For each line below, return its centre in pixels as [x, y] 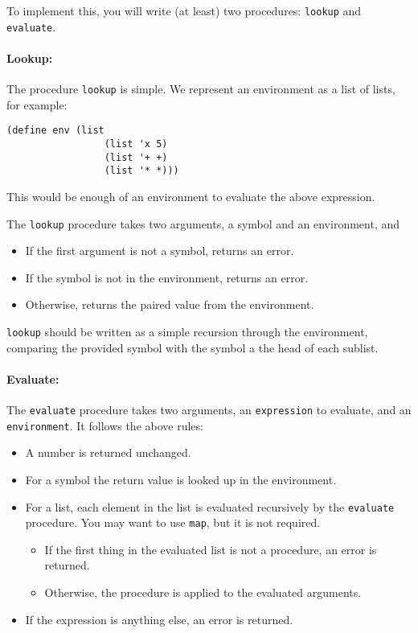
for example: [37, 104]
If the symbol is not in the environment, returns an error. [167, 277]
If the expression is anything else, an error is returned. [159, 619]
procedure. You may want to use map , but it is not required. [173, 522]
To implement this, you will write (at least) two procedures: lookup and [184, 10]
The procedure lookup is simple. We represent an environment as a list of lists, [201, 89]
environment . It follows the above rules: [105, 425]
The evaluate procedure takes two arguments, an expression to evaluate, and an [209, 410]
